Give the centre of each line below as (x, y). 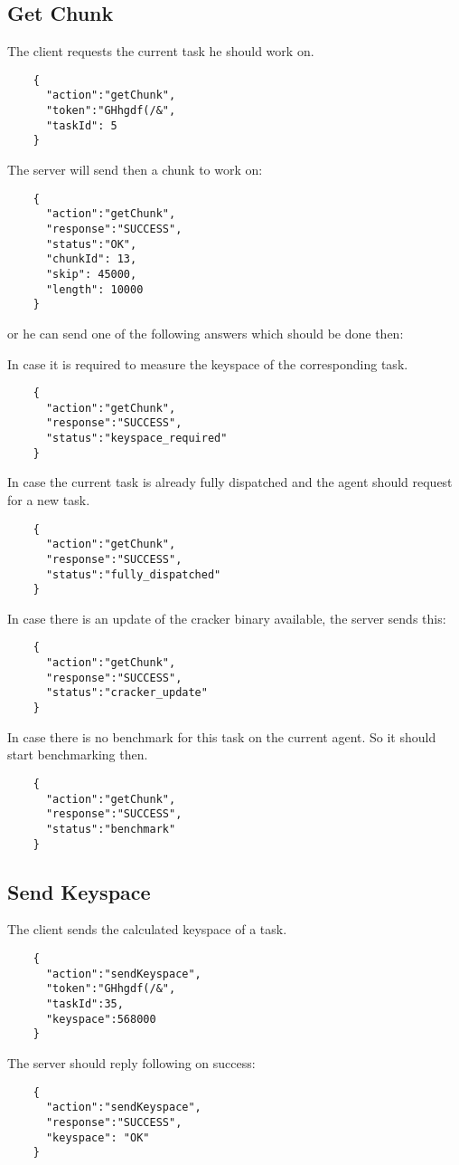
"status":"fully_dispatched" (133, 574)
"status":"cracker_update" (126, 693)
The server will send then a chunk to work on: (135, 170)
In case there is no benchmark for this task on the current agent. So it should (222, 736)
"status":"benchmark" (111, 829)
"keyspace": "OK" (98, 1137)
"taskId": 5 (81, 125)
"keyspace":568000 (101, 1019)
